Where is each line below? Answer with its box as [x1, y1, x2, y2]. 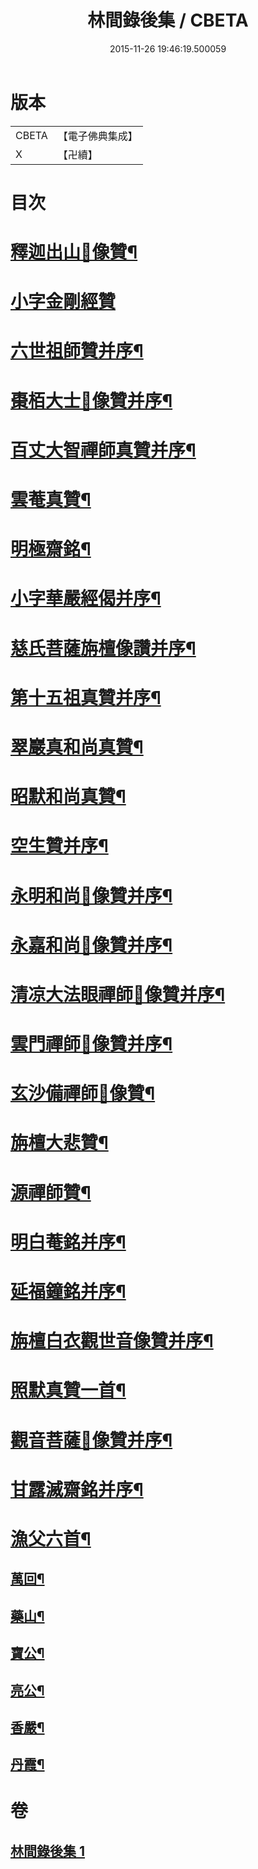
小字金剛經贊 [10, 291, 117, 313]
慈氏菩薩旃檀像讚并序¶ [10, 637, 197, 660]
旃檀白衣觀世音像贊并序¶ [10, 1330, 214, 1353]
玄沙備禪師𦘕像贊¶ [10, 1082, 156, 1105]
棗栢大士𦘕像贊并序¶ [10, 389, 173, 412]
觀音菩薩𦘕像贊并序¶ [10, 1429, 173, 1451]
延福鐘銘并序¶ [10, 1281, 127, 1303]
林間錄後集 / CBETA [87, 9, 249, 32]
